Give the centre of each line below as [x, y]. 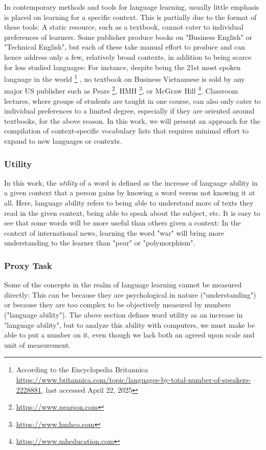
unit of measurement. [38, 344]
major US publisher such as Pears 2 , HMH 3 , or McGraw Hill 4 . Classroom [121, 90]
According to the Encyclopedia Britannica [82, 369]
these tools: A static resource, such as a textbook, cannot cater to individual [124, 27]
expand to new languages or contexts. [63, 141]
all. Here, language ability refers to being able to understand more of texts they [129, 203]
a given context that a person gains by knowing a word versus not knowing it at [130, 193]
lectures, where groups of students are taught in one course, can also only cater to [132, 100]
